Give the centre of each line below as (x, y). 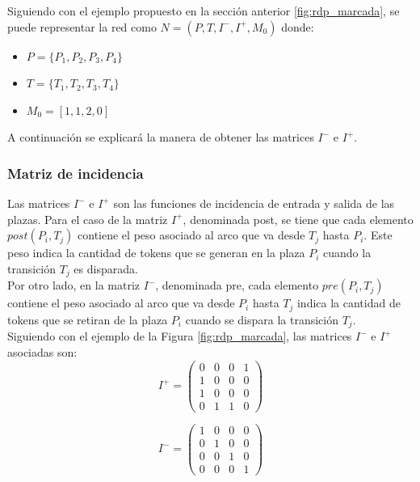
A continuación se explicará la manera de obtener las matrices (161, 137)
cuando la (347, 253)
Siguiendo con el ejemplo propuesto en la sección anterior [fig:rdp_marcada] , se (204, 11)
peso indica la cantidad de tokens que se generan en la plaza (156, 253)
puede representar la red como (82, 26)
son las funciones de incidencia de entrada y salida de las (254, 203)
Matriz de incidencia (76, 173)
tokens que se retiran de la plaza (88, 319)
